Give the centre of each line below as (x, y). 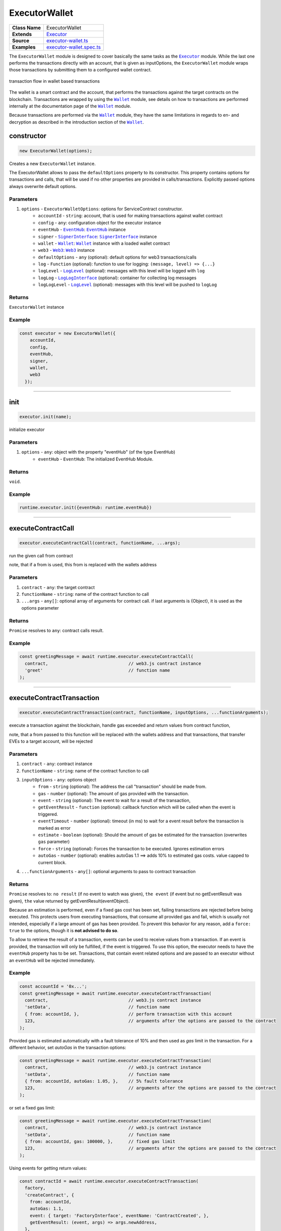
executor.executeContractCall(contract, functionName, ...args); (100, 543)
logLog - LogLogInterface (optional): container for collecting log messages (117, 278)
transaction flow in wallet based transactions (55, 81)
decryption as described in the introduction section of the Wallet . (77, 122)
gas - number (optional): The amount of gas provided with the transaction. (114, 793)
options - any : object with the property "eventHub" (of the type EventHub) (98, 452)
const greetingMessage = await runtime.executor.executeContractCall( (107, 657)
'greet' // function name (97, 670)
